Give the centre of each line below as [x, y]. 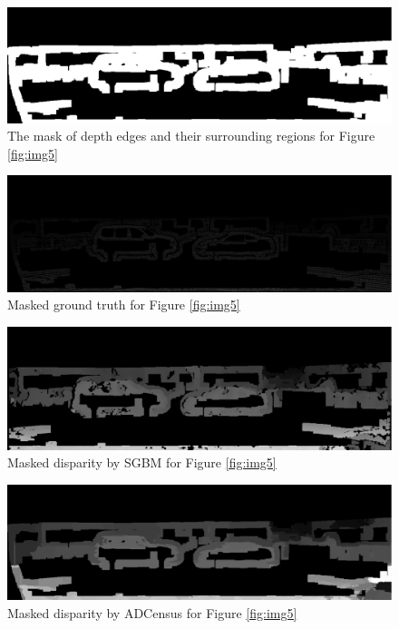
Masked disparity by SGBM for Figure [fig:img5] [142, 462]
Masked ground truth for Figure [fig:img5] [124, 305]
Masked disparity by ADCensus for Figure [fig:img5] [152, 612]
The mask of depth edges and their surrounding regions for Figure [191, 136]
